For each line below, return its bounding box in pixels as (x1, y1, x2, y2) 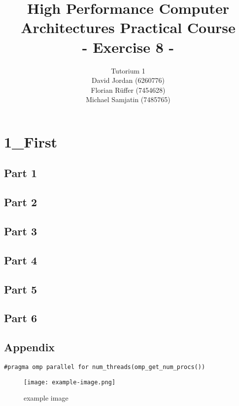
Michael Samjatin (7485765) (86, 94, 171, 105)
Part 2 (4, 194, 37, 210)
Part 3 (4, 223, 37, 239)
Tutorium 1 (111, 65, 145, 75)
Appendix (4, 339, 55, 355)
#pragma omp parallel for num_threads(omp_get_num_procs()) (4, 363, 205, 370)
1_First (4, 131, 58, 151)
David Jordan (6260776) (92, 75, 165, 85)
